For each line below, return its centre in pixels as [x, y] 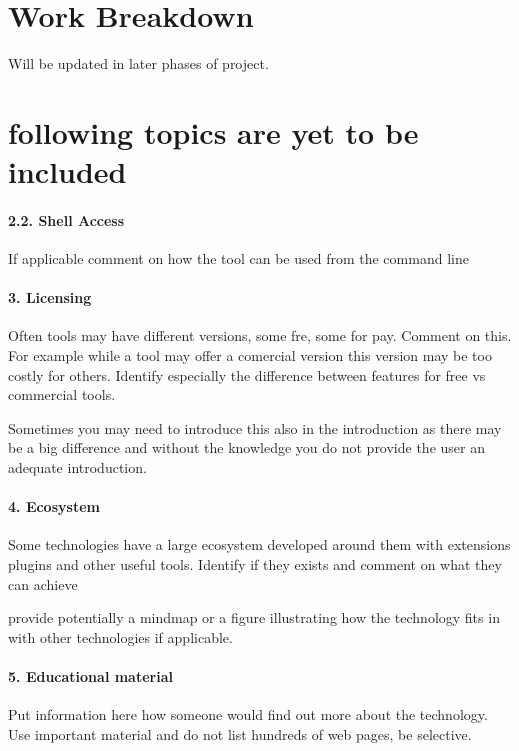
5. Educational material [90, 675]
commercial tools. [62, 394]
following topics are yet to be [213, 131]
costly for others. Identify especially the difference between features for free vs [247, 374]
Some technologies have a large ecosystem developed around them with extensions [259, 544]
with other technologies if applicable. [120, 636]
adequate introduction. [77, 467]
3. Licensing [50, 297]
